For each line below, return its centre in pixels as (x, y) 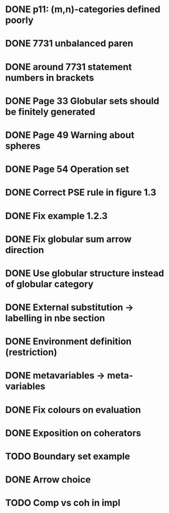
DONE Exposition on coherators (73, 433)
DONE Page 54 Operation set (67, 169)
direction (25, 250)
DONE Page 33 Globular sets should (82, 101)
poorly (20, 20)
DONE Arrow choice (48, 480)
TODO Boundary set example (68, 456)
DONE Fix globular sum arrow (69, 239)
